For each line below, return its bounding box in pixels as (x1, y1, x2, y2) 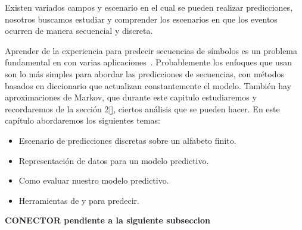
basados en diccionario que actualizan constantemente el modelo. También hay (5, 79, 291, 92)
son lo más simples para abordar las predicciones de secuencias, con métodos (5, 67, 285, 80)
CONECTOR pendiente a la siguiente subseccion (5, 214, 211, 226)
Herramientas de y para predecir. (18, 194, 139, 206)
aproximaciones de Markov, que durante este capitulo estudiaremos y (5, 91, 257, 103)
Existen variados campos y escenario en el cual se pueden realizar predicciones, (5, 1, 293, 13)
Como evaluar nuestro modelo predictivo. (18, 174, 169, 187)
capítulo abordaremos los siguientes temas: (5, 114, 161, 127)
